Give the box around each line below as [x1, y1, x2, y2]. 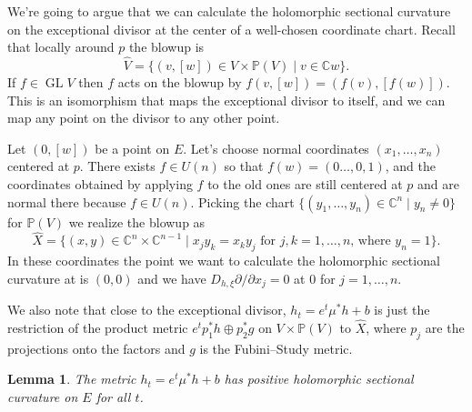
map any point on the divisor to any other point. [7, 108, 280, 127]
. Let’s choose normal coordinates [183, 138, 369, 157]
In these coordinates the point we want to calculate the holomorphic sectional [7, 251, 440, 270]
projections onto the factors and [7, 338, 186, 357]
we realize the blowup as [68, 212, 206, 231]
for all [95, 387, 131, 407]
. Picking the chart [190, 192, 295, 211]
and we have [137, 268, 206, 287]
